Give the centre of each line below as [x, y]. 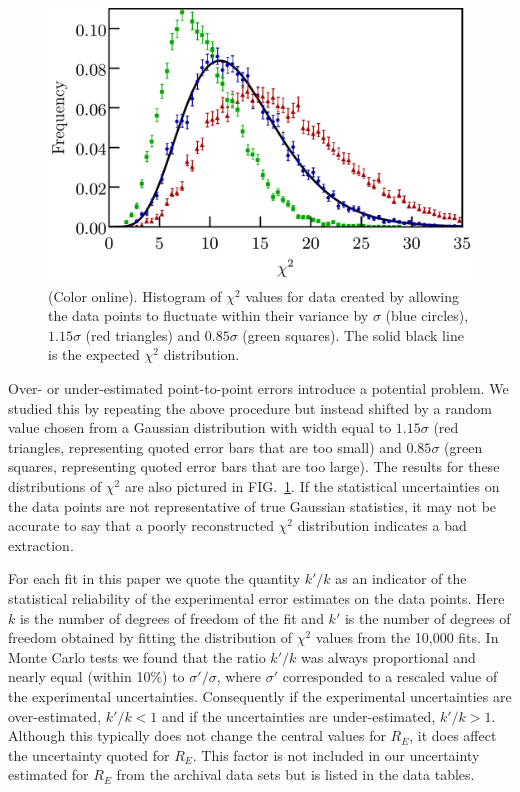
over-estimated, [55, 715]
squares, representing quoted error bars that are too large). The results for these [254, 466]
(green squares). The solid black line [353, 334]
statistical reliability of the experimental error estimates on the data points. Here [256, 598]
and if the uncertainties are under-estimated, [298, 715]
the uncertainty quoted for [89, 754]
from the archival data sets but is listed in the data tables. [295, 774]
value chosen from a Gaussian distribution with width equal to [200, 427]
